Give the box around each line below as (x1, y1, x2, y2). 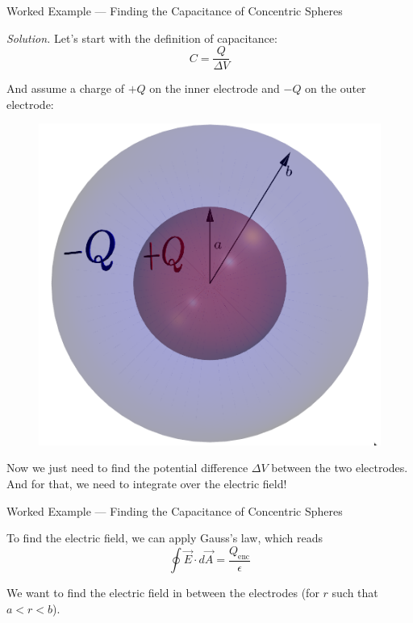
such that (332, 584, 378, 601)
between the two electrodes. (271, 459, 408, 476)
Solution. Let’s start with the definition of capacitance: (6, 29, 277, 46)
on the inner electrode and (149, 80, 280, 97)
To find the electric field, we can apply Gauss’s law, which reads (6, 529, 323, 546)
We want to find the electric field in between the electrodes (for (6, 584, 319, 601)
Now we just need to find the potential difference (6, 459, 248, 476)
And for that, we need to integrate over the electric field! (6, 475, 287, 492)
